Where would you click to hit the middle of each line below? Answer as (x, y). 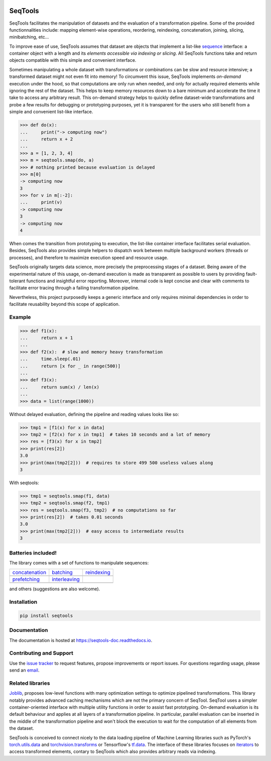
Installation (23, 602)
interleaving (66, 579)
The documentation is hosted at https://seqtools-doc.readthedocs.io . (81, 640)
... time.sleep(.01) (50, 359)
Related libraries (30, 683)
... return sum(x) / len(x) (60, 387)
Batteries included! (33, 553)
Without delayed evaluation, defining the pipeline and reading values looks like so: (94, 414)
